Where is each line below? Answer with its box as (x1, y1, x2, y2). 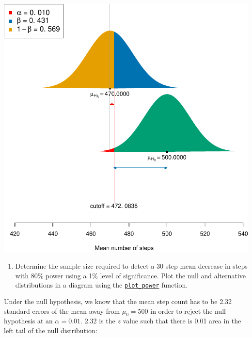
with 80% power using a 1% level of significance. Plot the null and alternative (15, 270, 246, 280)
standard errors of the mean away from (4, 305, 120, 316)
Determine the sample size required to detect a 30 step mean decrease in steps (15, 261, 248, 271)
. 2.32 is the (80, 316, 115, 326)
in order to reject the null (150, 305, 226, 316)
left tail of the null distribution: (4, 325, 97, 335)
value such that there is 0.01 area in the (123, 316, 241, 326)
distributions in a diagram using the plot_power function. (15, 280, 188, 290)
